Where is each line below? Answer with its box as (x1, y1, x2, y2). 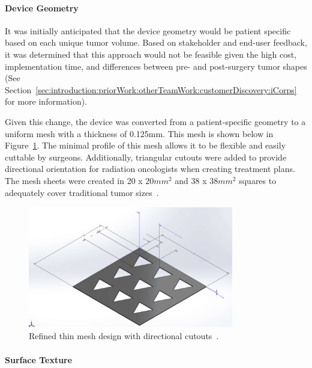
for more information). (5, 95, 88, 108)
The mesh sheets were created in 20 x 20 (5, 174, 154, 186)
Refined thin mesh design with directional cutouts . (29, 330, 219, 342)
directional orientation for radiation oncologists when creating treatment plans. (5, 162, 295, 175)
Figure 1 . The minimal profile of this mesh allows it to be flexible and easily (5, 139, 286, 152)
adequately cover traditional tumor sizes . (5, 186, 159, 198)
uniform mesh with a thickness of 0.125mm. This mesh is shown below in (5, 127, 274, 140)
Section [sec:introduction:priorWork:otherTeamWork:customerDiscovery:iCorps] (5, 83, 297, 96)
